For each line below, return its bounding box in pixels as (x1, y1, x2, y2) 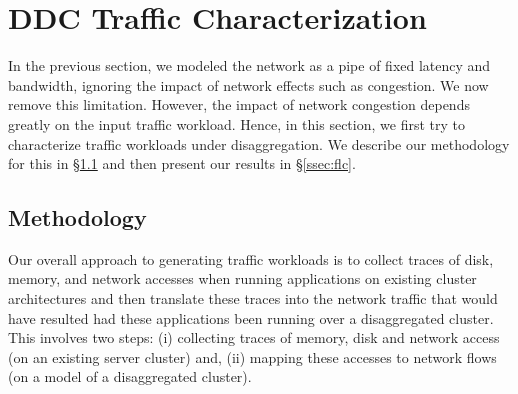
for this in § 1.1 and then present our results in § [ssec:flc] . (8, 153, 356, 174)
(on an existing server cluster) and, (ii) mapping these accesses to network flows (8, 346, 497, 367)
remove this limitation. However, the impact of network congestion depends (8, 94, 470, 115)
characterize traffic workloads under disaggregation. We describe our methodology (8, 133, 510, 154)
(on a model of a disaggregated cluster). (8, 366, 252, 387)
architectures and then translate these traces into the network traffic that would (8, 288, 498, 309)
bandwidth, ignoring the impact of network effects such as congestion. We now (8, 74, 489, 95)
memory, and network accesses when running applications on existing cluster (8, 268, 477, 289)
